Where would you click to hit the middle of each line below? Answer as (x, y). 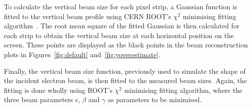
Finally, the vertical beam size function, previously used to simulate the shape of (125, 71)
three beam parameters (39, 99)
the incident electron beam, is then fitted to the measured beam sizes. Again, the (126, 80)
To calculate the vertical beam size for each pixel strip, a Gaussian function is (121, 6)
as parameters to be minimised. (155, 99)
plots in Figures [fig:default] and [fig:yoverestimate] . (82, 54)
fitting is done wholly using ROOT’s (58, 90)
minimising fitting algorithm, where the (183, 90)
